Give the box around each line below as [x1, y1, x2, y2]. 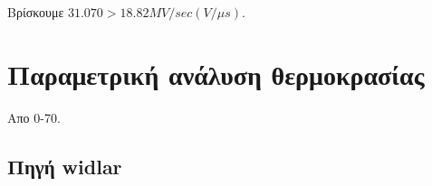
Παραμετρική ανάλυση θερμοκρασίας [7, 55, 425, 92]
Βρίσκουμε [7, 3, 64, 21]
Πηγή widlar [7, 152, 122, 180]
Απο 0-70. [7, 107, 61, 126]
